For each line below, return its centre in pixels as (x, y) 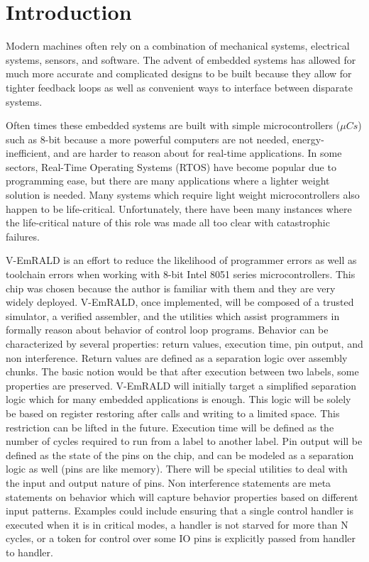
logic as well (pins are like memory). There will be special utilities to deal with (177, 469)
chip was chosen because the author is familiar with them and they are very (171, 288)
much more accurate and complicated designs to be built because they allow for (179, 73)
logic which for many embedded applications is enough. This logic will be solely (178, 399)
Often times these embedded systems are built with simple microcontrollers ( (173, 125)
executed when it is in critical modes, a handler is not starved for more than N (177, 524)
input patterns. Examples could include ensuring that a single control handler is (180, 511)
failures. (23, 236)
